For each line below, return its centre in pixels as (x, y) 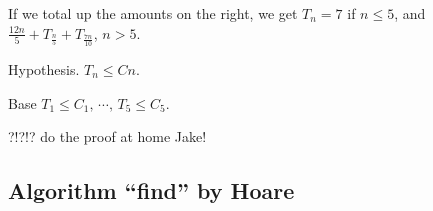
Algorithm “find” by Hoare (151, 190)
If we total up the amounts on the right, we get (153, 13)
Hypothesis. (44, 69)
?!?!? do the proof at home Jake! (107, 136)
